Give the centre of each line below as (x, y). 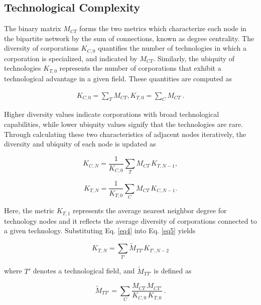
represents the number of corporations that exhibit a (140, 68)
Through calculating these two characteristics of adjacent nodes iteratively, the (125, 134)
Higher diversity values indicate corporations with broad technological (112, 114)
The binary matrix (33, 28)
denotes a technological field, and (84, 271)
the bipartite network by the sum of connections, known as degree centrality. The (129, 38)
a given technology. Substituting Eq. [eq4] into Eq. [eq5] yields (100, 231)
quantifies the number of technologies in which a (172, 48)
